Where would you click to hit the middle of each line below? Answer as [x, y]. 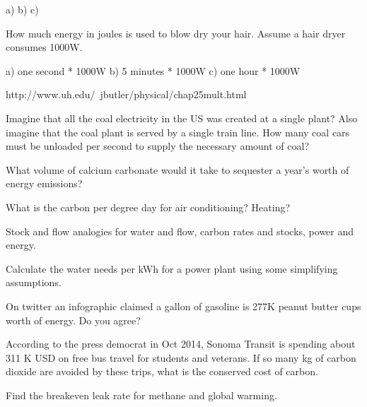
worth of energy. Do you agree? [73, 320]
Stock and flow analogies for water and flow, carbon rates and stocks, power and [180, 231]
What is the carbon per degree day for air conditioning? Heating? [148, 207]
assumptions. [34, 282]
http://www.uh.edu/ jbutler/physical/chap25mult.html [126, 94]
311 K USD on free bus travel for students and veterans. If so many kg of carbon [181, 357]
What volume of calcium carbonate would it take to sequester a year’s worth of [177, 169]
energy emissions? [44, 183]
